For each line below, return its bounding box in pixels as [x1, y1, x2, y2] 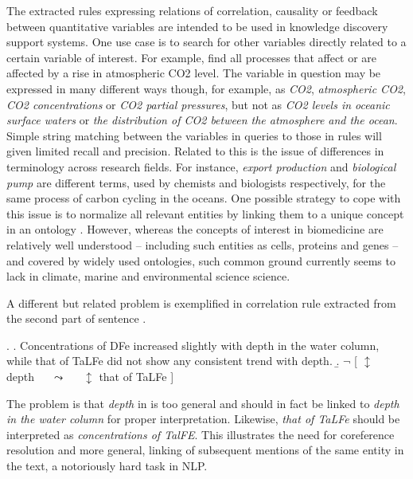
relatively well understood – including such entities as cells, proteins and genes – [6, 236, 399, 253]
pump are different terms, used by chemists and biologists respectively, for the [6, 174, 386, 190]
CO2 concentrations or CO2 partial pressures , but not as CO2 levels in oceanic [6, 96, 390, 112]
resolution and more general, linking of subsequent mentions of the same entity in [6, 442, 404, 458]
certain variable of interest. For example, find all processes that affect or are [6, 49, 377, 65]
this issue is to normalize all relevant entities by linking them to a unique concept [6, 205, 404, 222]
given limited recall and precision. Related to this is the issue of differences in [6, 143, 384, 159]
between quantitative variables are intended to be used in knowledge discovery [6, 18, 388, 34]
